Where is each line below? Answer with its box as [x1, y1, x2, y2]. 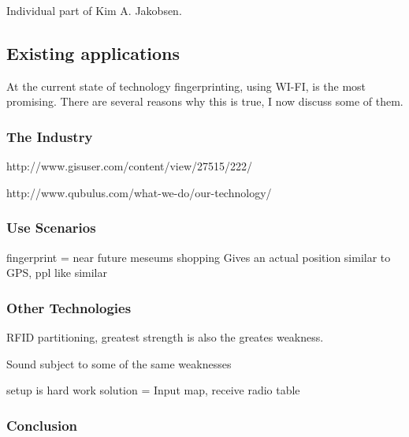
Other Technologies [6, 297, 132, 317]
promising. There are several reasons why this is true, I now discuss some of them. [6, 93, 403, 110]
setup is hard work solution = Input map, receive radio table [6, 382, 300, 398]
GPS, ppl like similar [6, 264, 107, 281]
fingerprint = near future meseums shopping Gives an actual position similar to [6, 248, 391, 265]
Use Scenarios [6, 218, 96, 237]
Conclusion [6, 415, 77, 435]
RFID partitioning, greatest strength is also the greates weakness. [6, 329, 324, 345]
